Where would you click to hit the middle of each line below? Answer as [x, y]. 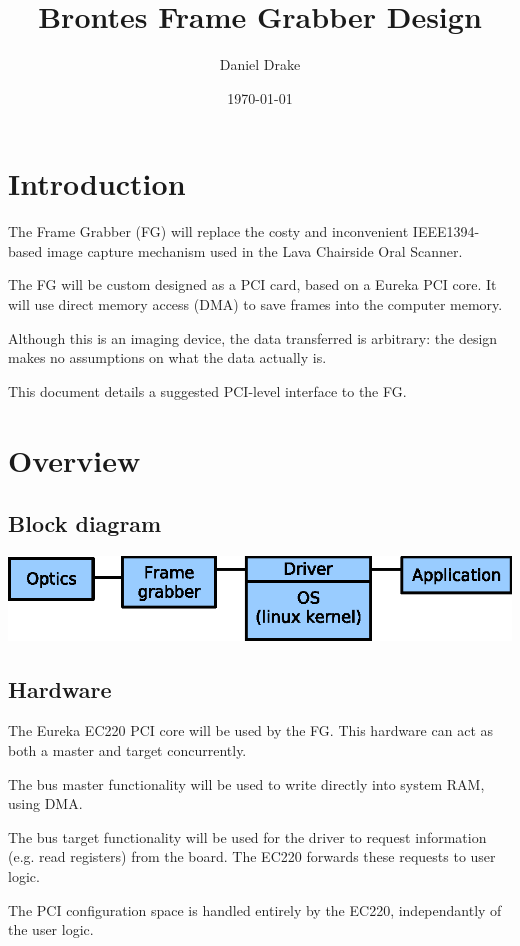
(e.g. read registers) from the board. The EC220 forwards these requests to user [252, 856]
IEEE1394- [446, 231]
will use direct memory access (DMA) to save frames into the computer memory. [255, 304]
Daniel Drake [260, 64]
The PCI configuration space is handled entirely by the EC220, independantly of [255, 909]
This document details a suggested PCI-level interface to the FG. [207, 390]
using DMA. [45, 803]
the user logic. [51, 929]
